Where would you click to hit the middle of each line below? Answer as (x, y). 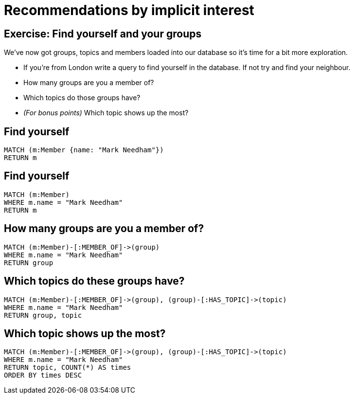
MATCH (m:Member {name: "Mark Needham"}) (84, 150)
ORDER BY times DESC (43, 375)
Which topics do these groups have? (94, 281)
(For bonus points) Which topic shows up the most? (106, 113)
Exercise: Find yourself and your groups (103, 34)
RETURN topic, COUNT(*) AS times (68, 368)
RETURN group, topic (43, 315)
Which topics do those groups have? (82, 98)
